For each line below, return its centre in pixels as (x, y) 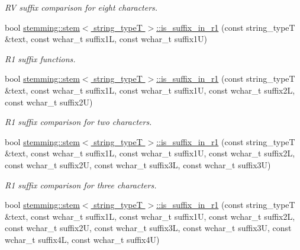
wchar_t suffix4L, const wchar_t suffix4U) (82, 239)
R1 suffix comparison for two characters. (78, 122)
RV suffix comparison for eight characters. (81, 7)
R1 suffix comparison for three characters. (81, 185)
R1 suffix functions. (40, 58)
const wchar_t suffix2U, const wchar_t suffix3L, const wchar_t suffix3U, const (148, 228)
